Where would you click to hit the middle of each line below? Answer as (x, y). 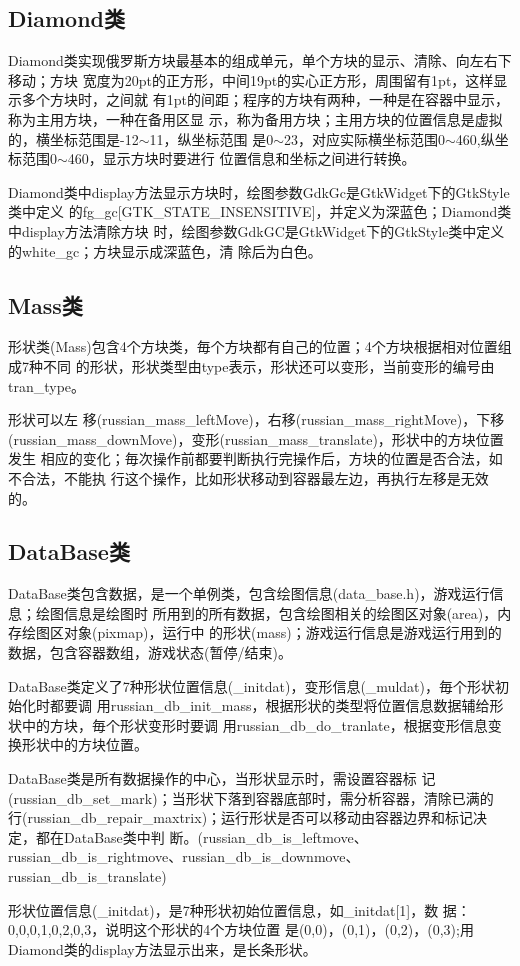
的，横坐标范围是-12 (73, 138)
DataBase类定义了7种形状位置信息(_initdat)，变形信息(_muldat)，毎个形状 (251, 685)
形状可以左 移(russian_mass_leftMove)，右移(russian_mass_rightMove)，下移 (256, 419)
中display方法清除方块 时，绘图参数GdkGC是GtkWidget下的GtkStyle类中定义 (256, 230)
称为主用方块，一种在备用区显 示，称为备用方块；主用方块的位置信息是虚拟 (255, 118)
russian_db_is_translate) (87, 876)
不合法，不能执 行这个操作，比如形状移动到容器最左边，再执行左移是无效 (248, 477)
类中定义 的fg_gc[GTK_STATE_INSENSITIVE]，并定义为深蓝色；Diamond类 (260, 211)
